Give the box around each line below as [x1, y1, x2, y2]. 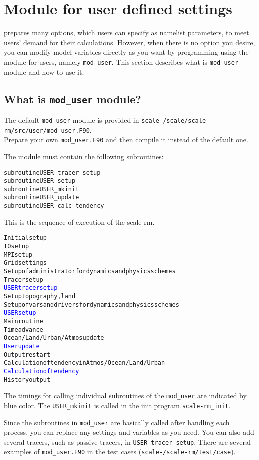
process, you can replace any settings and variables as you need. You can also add [4, 427, 254, 437]
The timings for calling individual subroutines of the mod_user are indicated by [4, 390, 247, 401]
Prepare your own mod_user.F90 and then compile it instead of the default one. [4, 134, 248, 145]
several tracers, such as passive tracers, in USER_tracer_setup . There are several [4, 436, 251, 447]
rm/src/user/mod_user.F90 [4, 127, 90, 134]
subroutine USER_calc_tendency [4, 202, 104, 210]
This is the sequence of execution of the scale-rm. [4, 216, 155, 227]
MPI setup [4, 251, 33, 258]
